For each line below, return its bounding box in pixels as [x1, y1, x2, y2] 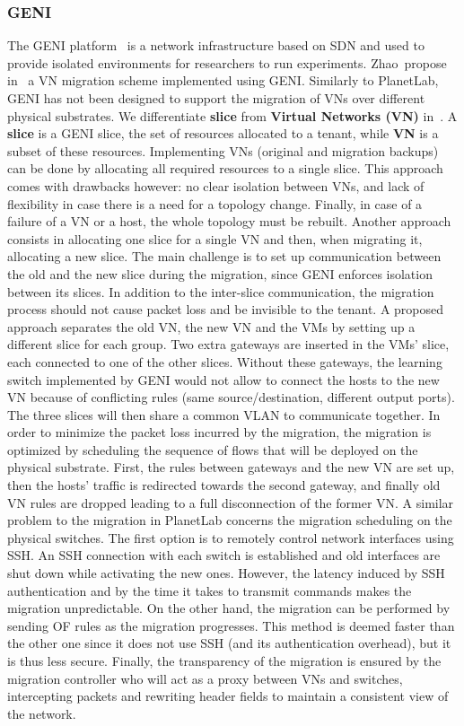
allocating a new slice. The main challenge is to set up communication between [7, 247, 442, 266]
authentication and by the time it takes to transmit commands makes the [7, 581, 412, 599]
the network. [7, 704, 76, 722]
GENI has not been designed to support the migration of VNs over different [7, 89, 425, 107]
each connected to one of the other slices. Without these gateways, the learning [7, 352, 442, 371]
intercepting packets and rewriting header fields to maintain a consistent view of [7, 687, 449, 705]
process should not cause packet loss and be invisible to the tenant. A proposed [7, 300, 444, 319]
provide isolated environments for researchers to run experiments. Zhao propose [7, 53, 447, 72]
